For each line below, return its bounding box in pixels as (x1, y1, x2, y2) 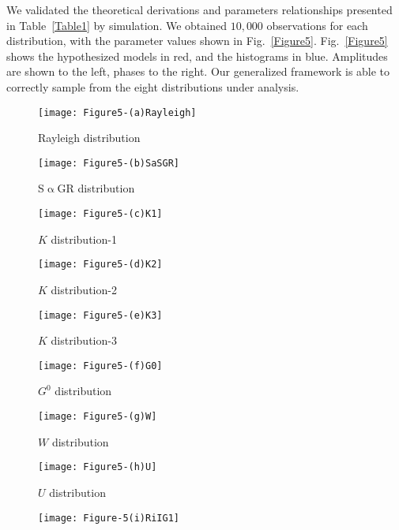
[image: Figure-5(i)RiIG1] (38, 512, 179, 524)
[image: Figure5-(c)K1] (38, 208, 163, 220)
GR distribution (57, 180, 135, 196)
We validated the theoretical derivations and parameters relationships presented (6, 2, 393, 17)
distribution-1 (51, 230, 117, 247)
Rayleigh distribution (38, 129, 141, 146)
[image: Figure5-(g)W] (38, 411, 157, 423)
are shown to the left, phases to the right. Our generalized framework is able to (6, 63, 390, 80)
